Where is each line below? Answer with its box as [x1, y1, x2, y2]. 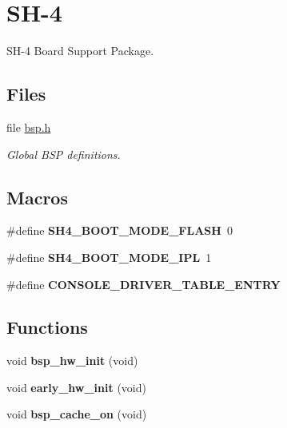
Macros [6, 184, 68, 209]
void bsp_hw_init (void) [6, 352, 138, 369]
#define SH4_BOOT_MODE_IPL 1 [6, 248, 212, 265]
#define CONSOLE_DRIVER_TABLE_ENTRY [6, 275, 281, 292]
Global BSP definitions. [6, 145, 121, 162]
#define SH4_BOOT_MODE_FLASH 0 [6, 222, 233, 239]
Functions [6, 315, 88, 339]
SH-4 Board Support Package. [6, 42, 154, 59]
